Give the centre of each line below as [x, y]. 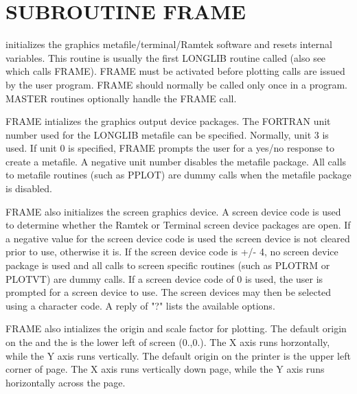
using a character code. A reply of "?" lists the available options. [140, 305]
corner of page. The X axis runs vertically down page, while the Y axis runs [165, 369]
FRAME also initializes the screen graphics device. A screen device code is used [173, 211]
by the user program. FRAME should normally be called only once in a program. [177, 84]
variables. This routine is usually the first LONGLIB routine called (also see [166, 57]
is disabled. [29, 188]
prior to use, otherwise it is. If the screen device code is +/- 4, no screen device [172, 252]
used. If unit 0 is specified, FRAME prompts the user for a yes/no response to [170, 148]
